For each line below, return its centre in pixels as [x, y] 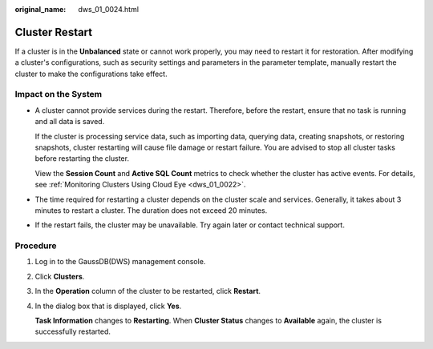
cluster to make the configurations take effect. [91, 74]
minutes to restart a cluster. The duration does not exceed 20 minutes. [151, 210]
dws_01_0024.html [109, 9]
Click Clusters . [60, 276]
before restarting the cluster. [82, 158]
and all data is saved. [70, 122]
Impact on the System [59, 94]
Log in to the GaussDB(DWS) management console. [120, 262]
